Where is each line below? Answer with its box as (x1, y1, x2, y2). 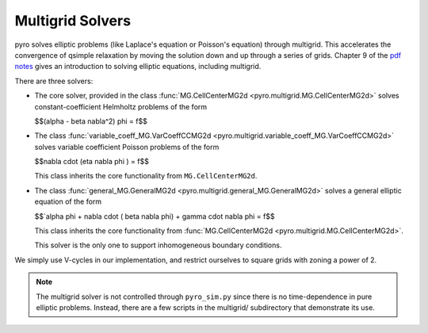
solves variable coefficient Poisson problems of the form (34, 142, 220, 151)
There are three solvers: (14, 76, 94, 86)
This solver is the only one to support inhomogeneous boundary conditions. (34, 240, 282, 250)
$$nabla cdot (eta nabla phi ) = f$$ (34, 157, 150, 166)
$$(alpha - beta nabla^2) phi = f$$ (34, 116, 148, 126)
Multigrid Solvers (14, 12, 131, 29)
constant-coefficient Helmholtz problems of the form (34, 101, 208, 111)
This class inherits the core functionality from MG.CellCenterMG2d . (34, 171, 258, 181)
